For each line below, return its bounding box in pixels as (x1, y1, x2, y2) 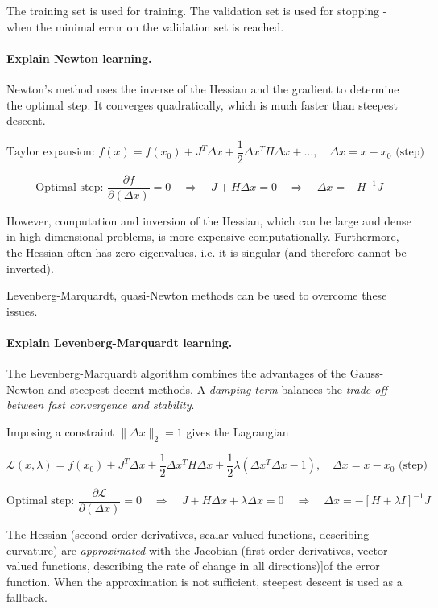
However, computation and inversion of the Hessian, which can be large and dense (6, 212, 411, 229)
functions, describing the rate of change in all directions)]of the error (41, 557, 380, 574)
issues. (6, 302, 38, 319)
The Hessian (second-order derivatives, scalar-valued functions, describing (6, 525, 370, 542)
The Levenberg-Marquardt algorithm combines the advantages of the (6, 365, 347, 382)
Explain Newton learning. (6, 49, 152, 66)
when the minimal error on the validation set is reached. (6, 18, 284, 35)
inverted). (6, 259, 54, 276)
